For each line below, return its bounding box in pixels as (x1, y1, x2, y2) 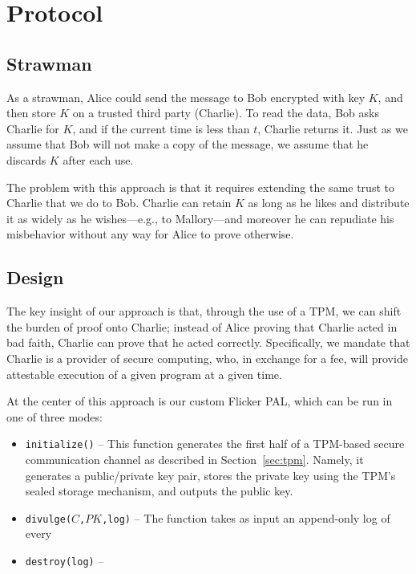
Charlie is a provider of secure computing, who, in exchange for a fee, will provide (6, 349, 408, 366)
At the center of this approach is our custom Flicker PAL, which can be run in (6, 393, 393, 409)
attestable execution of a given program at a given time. (6, 365, 282, 382)
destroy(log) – (25, 552, 104, 568)
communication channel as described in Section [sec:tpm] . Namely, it (25, 450, 364, 467)
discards (6, 151, 46, 168)
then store (6, 104, 56, 121)
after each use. (63, 151, 134, 168)
